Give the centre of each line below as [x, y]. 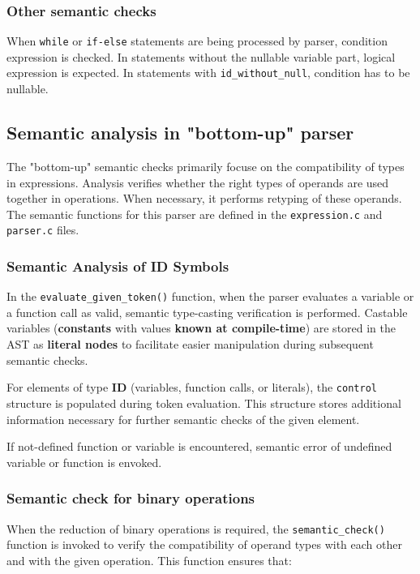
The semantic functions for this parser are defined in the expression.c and [195, 214]
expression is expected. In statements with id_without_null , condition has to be [208, 73]
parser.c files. [43, 230]
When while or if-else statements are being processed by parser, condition [197, 41]
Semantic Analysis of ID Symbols [118, 266]
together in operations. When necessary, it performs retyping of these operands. [204, 198]
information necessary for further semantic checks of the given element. [183, 419]
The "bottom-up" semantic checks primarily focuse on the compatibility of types [206, 166]
